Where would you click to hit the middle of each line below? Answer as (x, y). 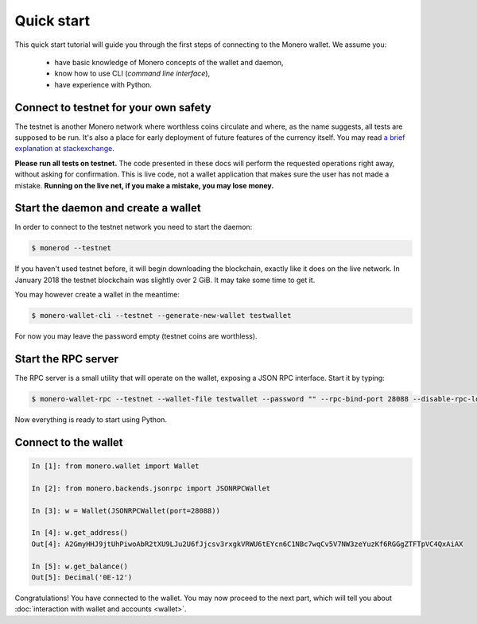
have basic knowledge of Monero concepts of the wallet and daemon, (169, 62)
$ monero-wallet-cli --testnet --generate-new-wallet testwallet (161, 316)
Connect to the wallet (69, 442)
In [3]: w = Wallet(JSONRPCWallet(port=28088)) (126, 510)
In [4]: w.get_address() (80, 533)
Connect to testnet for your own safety (113, 107)
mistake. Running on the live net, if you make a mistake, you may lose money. (144, 185)
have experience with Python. (103, 84)
